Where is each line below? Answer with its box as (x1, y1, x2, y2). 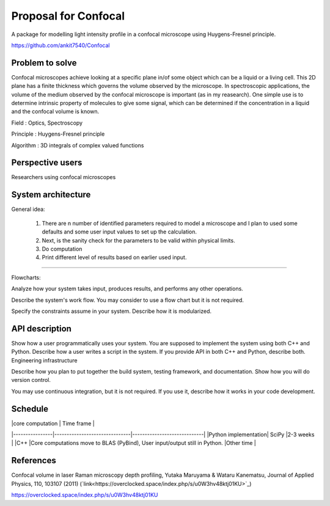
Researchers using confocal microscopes (11, 174, 116, 181)
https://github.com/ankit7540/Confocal (11, 42, 110, 49)
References (11, 455, 56, 466)
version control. (11, 376, 51, 384)
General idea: (11, 205, 45, 213)
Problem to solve (11, 57, 77, 68)
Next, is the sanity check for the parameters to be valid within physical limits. (42, 237, 235, 244)
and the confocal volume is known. (11, 108, 100, 116)
